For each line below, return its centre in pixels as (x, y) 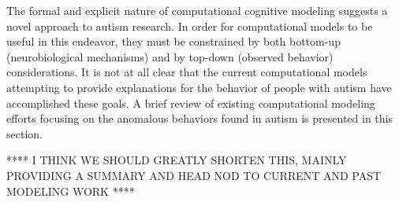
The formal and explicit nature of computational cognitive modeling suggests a (197, 10)
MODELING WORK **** (71, 191)
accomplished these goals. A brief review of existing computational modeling (191, 103)
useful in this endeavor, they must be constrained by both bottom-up (173, 41)
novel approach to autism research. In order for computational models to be (190, 26)
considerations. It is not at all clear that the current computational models (187, 72)
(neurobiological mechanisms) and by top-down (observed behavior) (170, 56)
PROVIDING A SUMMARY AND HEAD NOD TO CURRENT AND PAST (194, 175)
